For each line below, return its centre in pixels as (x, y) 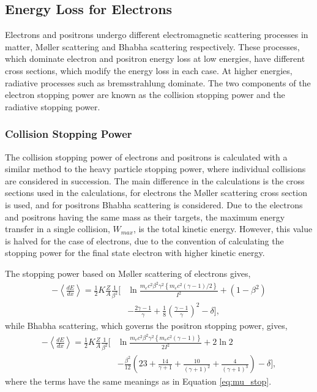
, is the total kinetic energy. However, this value (223, 229)
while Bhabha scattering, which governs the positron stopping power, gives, (146, 325)
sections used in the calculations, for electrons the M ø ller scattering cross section (156, 193)
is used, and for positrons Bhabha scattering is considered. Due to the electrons (154, 204)
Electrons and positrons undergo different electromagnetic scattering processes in (157, 35)
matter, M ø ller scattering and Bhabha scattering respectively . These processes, (152, 46)
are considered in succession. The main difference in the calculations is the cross (155, 180)
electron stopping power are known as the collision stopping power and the (145, 95)
